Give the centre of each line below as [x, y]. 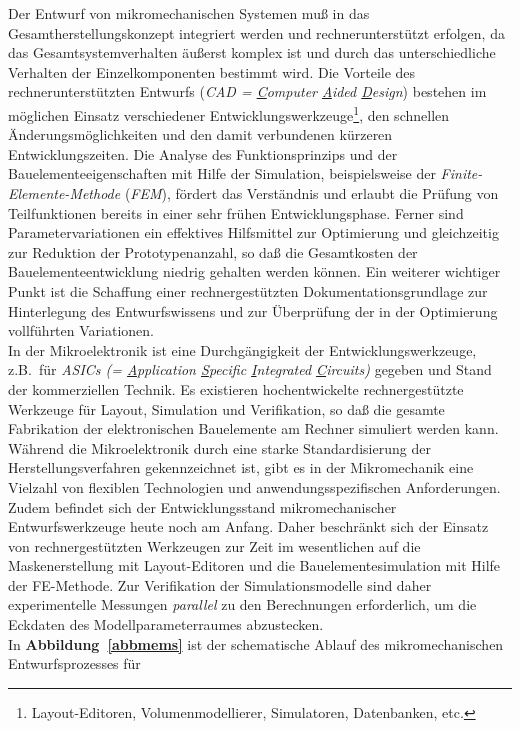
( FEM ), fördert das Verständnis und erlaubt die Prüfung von [311, 193]
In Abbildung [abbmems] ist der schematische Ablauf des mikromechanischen [256, 643]
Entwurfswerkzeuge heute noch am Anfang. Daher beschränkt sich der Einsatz [248, 526]
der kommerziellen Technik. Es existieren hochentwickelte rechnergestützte [236, 388]
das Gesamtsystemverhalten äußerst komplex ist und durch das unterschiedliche [252, 52]
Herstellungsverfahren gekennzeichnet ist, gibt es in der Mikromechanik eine [241, 467]
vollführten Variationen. [81, 330]
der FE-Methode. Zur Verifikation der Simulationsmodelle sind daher [220, 584]
